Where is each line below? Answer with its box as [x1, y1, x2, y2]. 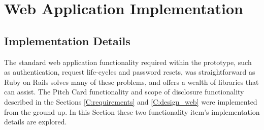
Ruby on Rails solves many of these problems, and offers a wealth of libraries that [4, 76, 259, 87]
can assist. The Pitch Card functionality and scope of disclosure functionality [4, 86, 244, 97]
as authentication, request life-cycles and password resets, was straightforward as [4, 67, 255, 77]
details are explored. [4, 116, 67, 127]
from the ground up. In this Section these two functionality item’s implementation [4, 106, 260, 117]
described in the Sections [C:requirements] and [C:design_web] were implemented [4, 96, 257, 107]
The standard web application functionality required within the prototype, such [4, 56, 252, 67]
